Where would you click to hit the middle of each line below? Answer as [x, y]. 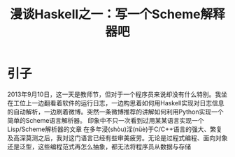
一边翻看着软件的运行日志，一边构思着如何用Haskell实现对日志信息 [128, 103]
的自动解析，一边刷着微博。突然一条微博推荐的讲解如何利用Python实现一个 [115, 112]
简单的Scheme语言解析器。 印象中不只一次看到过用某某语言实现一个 [106, 120]
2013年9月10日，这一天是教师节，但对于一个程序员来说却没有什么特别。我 [114, 94]
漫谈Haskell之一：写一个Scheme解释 [117, 14]
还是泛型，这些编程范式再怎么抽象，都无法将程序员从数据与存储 [99, 147]
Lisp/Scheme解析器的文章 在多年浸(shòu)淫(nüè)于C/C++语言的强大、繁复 [115, 129]
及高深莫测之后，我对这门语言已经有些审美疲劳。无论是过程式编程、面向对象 [117, 137]
